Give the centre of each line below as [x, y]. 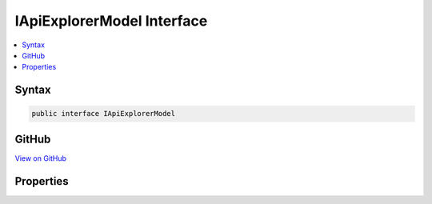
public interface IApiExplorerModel [104, 114]
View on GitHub [41, 158]
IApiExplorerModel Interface [111, 21]
